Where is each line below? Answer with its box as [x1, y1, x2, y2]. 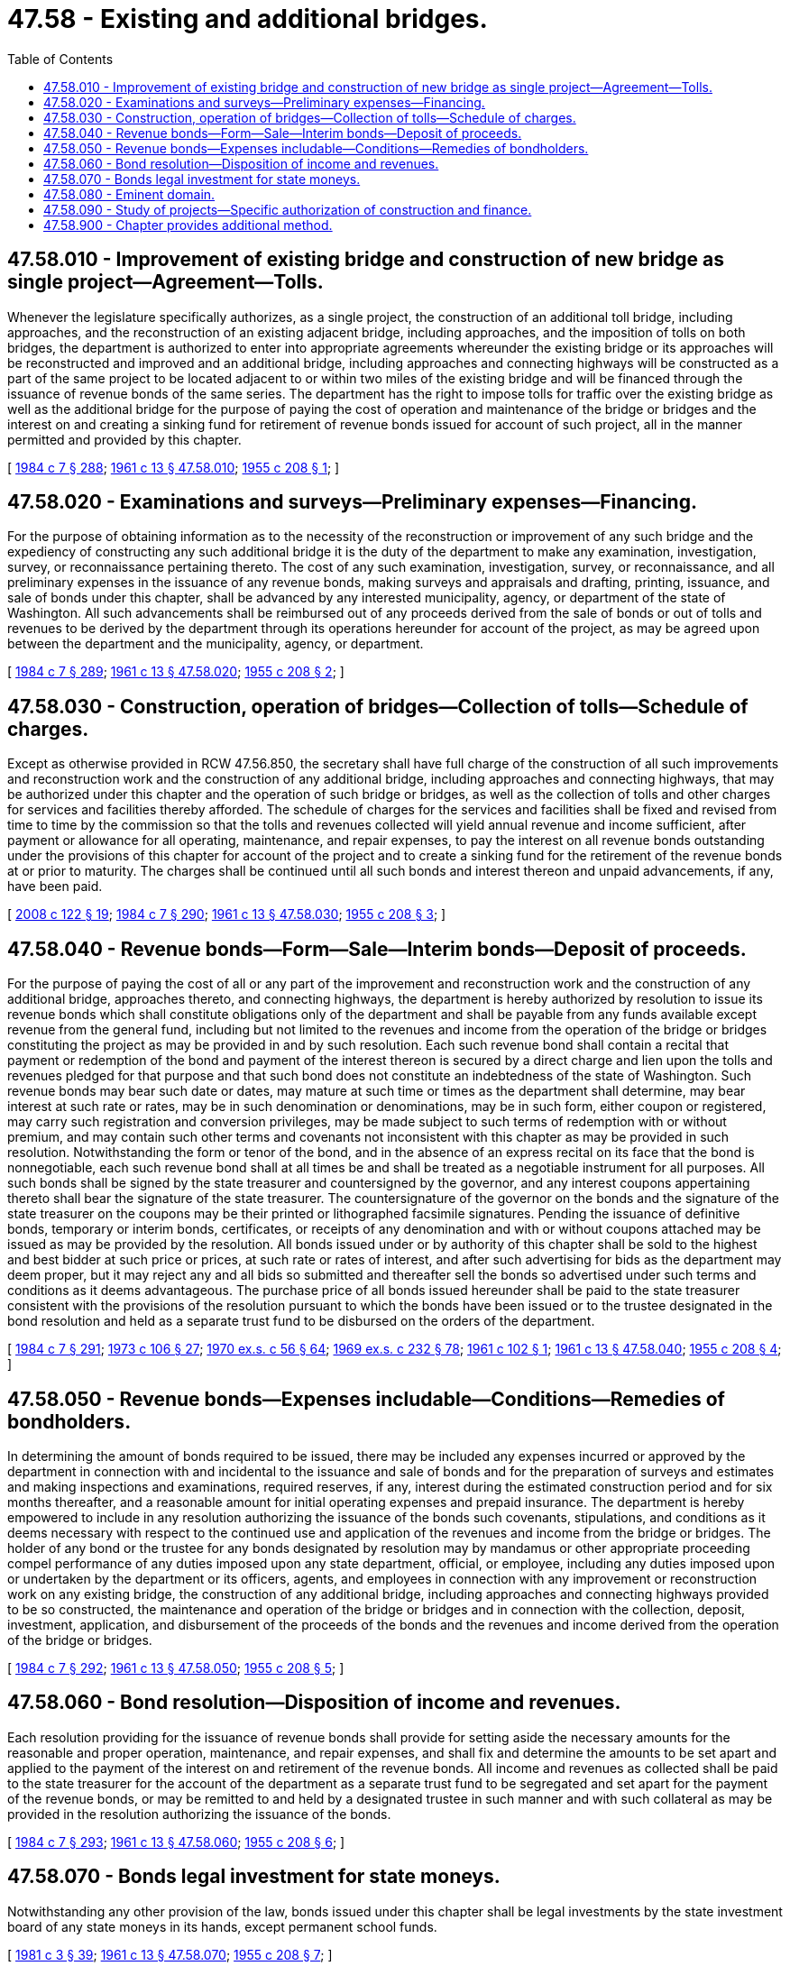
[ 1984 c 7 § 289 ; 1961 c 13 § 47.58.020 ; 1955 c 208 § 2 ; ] [7, 664, 344, 680]
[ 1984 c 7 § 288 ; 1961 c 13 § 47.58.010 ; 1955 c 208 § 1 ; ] [7, 459, 340, 475]
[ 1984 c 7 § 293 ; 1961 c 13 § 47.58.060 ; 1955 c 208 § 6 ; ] [7, 1833, 345, 1850]
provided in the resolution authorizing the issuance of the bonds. [7, 1805, 391, 1822]
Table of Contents [7, 51, 114, 67]
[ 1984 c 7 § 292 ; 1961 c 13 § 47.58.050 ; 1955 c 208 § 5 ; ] [7, 1659, 344, 1676]
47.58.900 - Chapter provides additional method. [43, 216, 333, 233]
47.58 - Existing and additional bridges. [7, 4, 488, 34]
